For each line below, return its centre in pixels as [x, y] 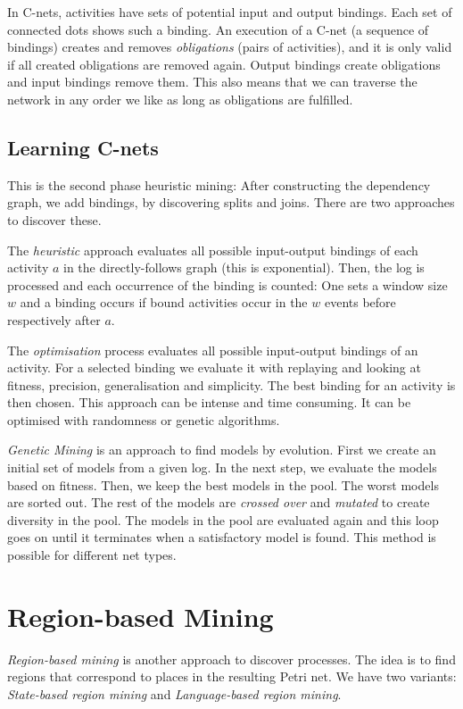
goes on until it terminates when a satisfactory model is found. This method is [222, 537]
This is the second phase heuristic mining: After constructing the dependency [219, 184]
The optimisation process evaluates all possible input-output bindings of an [213, 350]
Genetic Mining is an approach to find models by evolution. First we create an [222, 450]
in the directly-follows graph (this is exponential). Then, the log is [244, 267]
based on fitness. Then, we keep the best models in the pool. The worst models [223, 484]
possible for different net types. [92, 555]
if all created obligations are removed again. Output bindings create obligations [224, 64]
